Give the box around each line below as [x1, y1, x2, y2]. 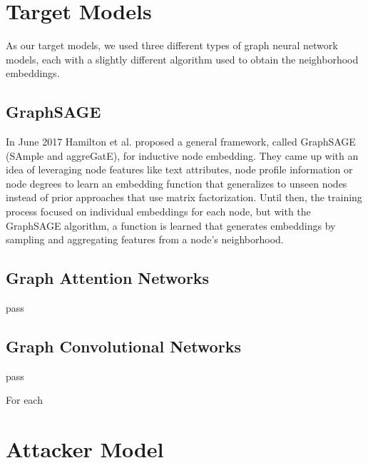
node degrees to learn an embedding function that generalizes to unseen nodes [6, 175, 347, 190]
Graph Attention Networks [6, 267, 210, 289]
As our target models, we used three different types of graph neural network [6, 38, 338, 53]
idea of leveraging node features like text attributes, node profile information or [6, 162, 353, 177]
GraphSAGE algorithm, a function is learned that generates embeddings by [6, 218, 336, 233]
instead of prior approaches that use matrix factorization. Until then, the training [6, 190, 362, 205]
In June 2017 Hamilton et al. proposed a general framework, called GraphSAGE [6, 134, 356, 149]
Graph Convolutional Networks [6, 335, 241, 357]
